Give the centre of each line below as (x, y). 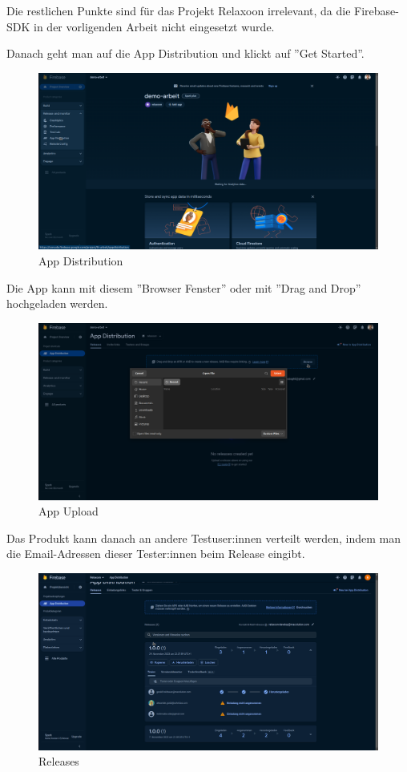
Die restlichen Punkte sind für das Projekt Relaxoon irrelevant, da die (179, 10)
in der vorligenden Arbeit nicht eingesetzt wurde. (154, 26)
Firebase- (377, 10)
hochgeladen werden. (57, 303)
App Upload (69, 511)
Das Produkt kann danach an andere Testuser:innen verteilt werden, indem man (204, 538)
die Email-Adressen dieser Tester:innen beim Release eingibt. (156, 554)
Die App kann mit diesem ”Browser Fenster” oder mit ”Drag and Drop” (184, 287)
